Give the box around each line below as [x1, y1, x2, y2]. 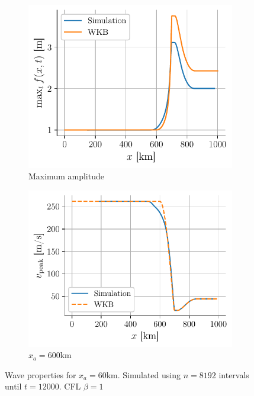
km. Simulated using [106, 368, 181, 381]
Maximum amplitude [28, 170, 104, 182]
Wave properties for [5, 368, 76, 381]
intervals [218, 368, 249, 381]
